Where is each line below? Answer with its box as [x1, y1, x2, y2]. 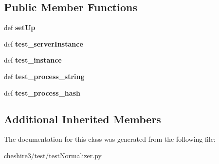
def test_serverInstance [4, 38, 83, 49]
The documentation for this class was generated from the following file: [4, 134, 216, 144]
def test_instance [4, 55, 62, 65]
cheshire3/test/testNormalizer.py [4, 150, 102, 160]
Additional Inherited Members [4, 111, 161, 126]
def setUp [4, 22, 36, 33]
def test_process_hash [4, 87, 80, 98]
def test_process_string [4, 71, 85, 81]
